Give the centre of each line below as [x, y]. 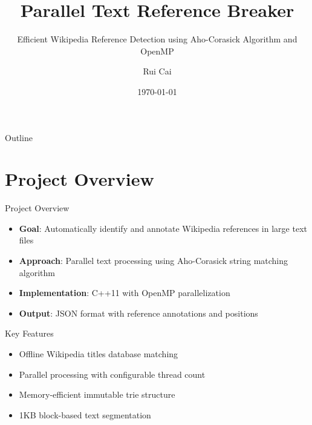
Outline [19, 137]
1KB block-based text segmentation [85, 414]
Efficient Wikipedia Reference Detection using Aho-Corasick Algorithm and [157, 39]
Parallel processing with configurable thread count [112, 374]
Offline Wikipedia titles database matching [99, 353]
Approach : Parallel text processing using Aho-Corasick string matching [154, 260]
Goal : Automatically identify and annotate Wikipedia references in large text [163, 228]
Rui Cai [157, 71]
